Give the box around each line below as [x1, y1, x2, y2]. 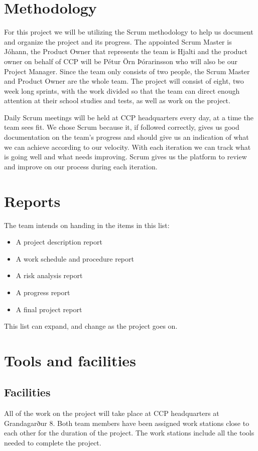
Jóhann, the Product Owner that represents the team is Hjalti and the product [4, 46, 248, 57]
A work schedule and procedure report [16, 253, 134, 264]
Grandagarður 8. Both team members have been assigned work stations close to [4, 417, 249, 428]
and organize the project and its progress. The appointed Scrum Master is [4, 36, 232, 47]
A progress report [16, 287, 70, 297]
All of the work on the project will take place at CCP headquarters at [4, 408, 219, 418]
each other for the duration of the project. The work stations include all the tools [4, 427, 254, 438]
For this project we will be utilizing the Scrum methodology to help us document [4, 27, 253, 37]
